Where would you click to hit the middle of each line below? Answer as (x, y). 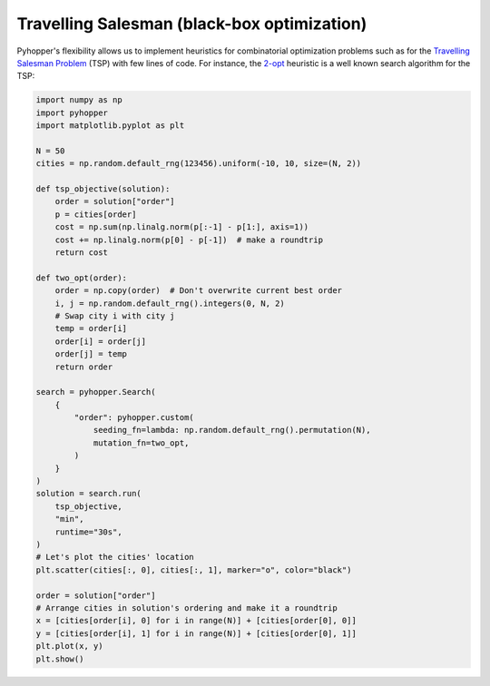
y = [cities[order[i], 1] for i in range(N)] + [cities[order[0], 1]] (196, 633)
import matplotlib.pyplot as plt (110, 126)
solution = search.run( (89, 494)
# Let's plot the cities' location (115, 557)
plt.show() (60, 659)
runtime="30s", (88, 532)
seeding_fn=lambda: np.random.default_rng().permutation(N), (232, 430)
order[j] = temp (91, 354)
